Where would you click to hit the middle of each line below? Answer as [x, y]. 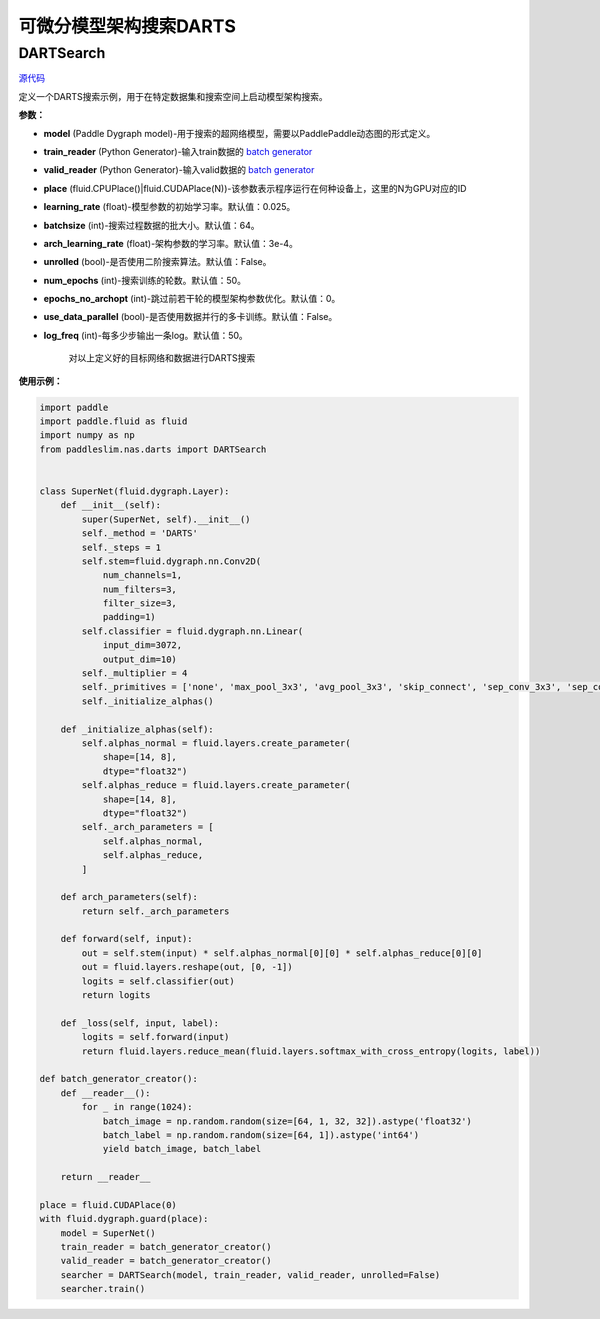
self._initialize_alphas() [147, 701]
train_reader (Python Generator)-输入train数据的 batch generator [178, 151]
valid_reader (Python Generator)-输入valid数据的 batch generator [179, 170]
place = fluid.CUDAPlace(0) [108, 1204]
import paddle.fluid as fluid [113, 421]
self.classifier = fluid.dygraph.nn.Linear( [192, 631]
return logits [116, 995]
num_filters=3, [139, 589]
